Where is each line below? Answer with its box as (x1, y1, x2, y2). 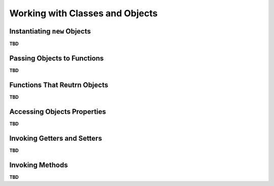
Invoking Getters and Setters (9, 134, 102, 142)
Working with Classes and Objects (9, 8, 158, 19)
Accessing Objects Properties (9, 107, 107, 116)
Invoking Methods (9, 161, 68, 169)
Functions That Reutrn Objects (9, 80, 109, 89)
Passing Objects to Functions (9, 54, 104, 63)
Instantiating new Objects (9, 27, 91, 36)
